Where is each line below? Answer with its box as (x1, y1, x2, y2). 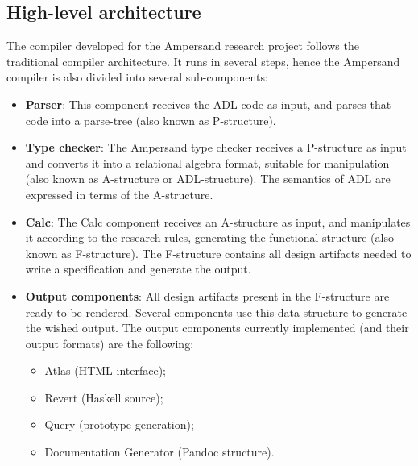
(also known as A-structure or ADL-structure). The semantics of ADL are (25, 170, 391, 187)
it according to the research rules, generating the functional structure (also (25, 229, 394, 246)
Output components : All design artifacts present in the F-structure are (25, 287, 390, 304)
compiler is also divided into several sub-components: (6, 69, 268, 85)
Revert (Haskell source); (44, 389, 163, 406)
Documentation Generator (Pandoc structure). (44, 443, 275, 460)
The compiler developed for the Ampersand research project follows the (6, 37, 359, 54)
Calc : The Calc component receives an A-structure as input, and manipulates (25, 213, 411, 230)
